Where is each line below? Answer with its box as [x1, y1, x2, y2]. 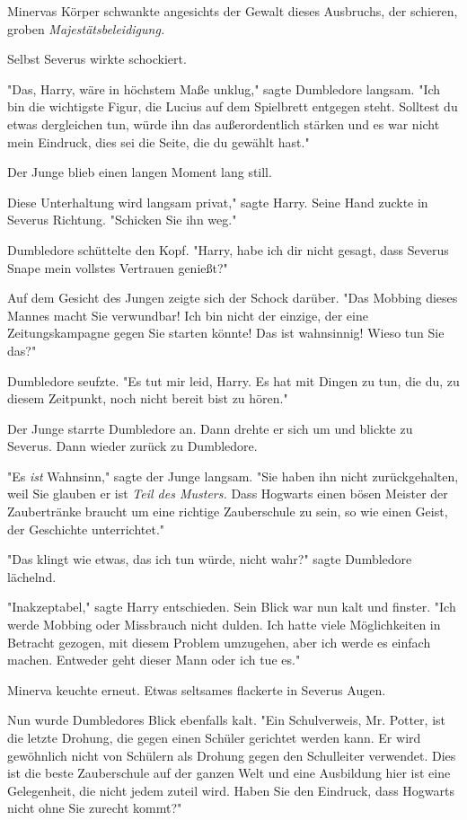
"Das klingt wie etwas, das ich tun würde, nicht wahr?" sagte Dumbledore [7, 550, 412, 569]
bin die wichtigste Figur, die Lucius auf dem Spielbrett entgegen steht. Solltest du [7, 97, 458, 116]
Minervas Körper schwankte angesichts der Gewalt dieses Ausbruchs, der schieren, [7, 2, 458, 20]
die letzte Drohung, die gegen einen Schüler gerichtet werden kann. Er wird [7, 728, 421, 746]
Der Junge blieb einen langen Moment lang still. [7, 163, 272, 181]
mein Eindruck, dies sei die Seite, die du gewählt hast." [7, 132, 310, 151]
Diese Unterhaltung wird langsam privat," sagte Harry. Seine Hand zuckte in [7, 192, 428, 211]
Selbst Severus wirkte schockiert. [7, 49, 187, 68]
